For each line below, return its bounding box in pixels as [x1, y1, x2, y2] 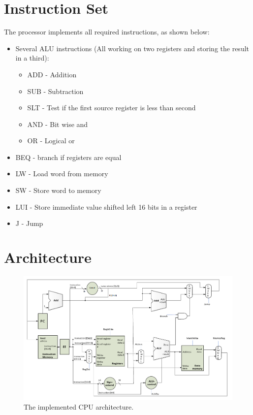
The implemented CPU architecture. [24, 402, 134, 412]
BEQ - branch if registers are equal [15, 152, 122, 162]
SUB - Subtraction [27, 86, 84, 96]
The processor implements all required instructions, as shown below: [4, 27, 210, 37]
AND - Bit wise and [27, 119, 88, 129]
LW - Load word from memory [15, 168, 108, 179]
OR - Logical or [27, 135, 75, 146]
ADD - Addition [27, 69, 77, 79]
